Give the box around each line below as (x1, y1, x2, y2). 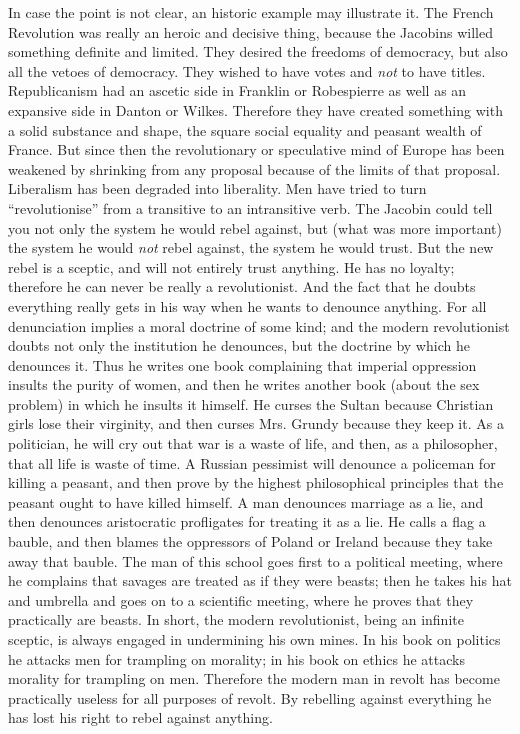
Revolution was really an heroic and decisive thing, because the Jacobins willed (8, 21, 493, 42)
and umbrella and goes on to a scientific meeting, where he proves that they (8, 589, 474, 610)
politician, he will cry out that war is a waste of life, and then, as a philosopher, (8, 433, 498, 454)
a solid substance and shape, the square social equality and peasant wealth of (8, 119, 482, 140)
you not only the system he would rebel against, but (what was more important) (8, 217, 502, 238)
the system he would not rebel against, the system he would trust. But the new (8, 237, 494, 258)
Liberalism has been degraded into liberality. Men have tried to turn (8, 178, 427, 199)
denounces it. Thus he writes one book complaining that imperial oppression (8, 354, 477, 375)
